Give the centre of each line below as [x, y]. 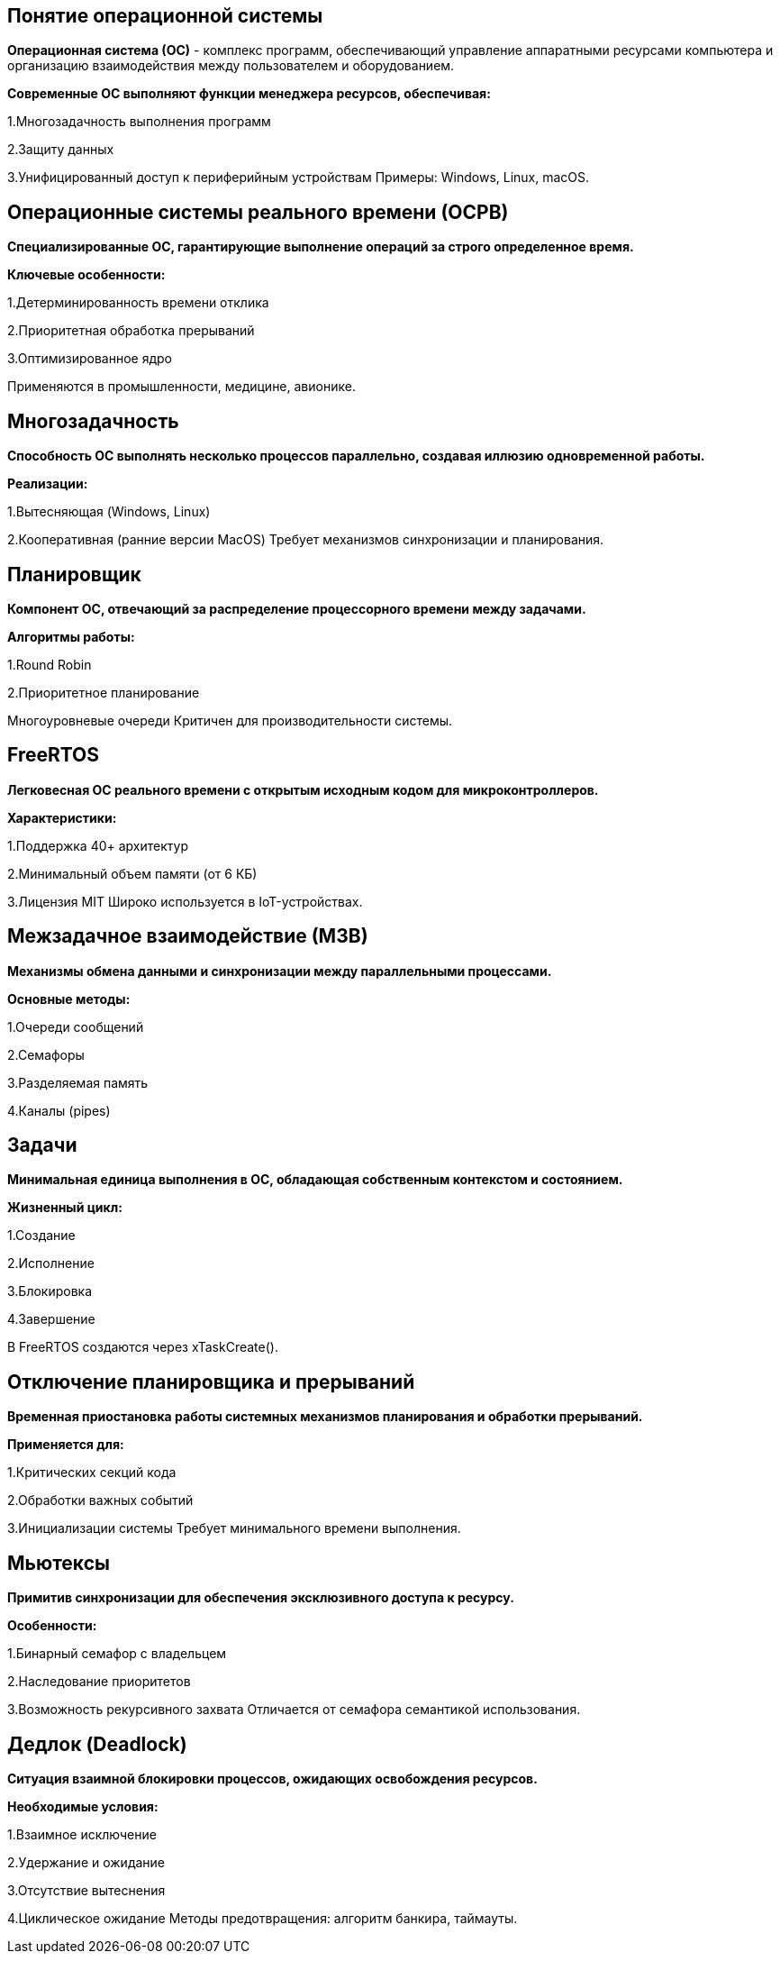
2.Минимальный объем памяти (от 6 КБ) [132, 873]
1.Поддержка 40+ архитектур [98, 845]
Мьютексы [59, 1563]
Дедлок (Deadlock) [97, 1744]
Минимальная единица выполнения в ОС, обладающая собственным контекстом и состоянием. [315, 1180]
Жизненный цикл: [65, 1208]
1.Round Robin [50, 664]
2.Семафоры [46, 1054]
